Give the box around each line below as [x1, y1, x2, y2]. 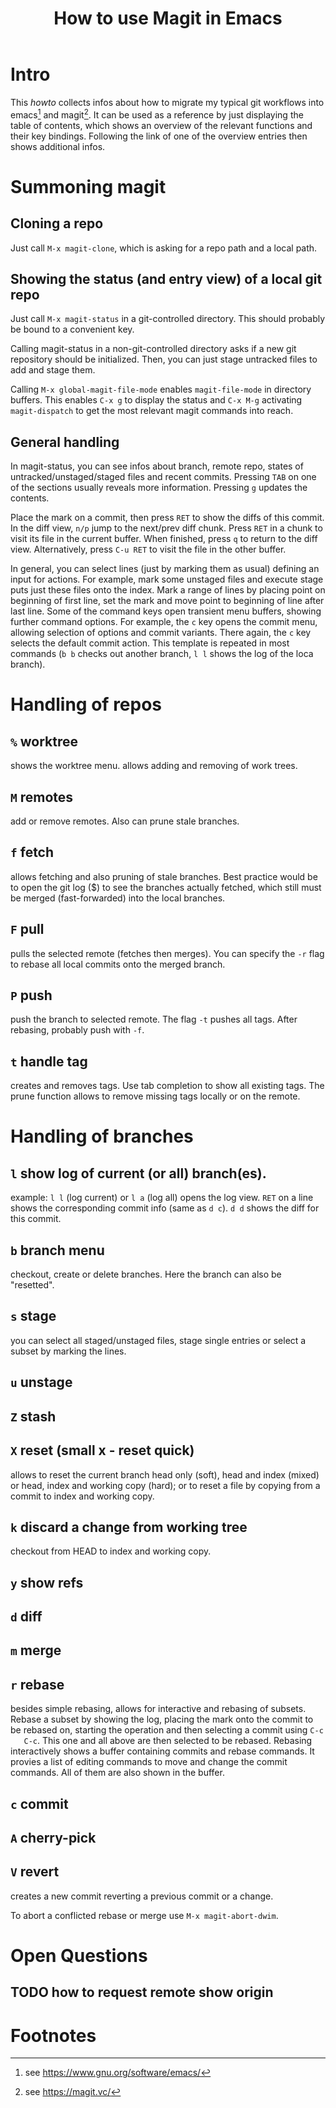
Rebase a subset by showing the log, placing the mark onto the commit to [10, 1713, 314, 1726]
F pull [10, 921, 45, 938]
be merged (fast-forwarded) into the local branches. [10, 892, 226, 904]
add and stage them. [10, 364, 96, 376]
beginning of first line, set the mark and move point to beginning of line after [10, 595, 325, 607]
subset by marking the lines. [10, 1345, 127, 1357]
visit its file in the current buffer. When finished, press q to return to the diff [10, 533, 318, 545]
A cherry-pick [10, 1830, 97, 1847]
